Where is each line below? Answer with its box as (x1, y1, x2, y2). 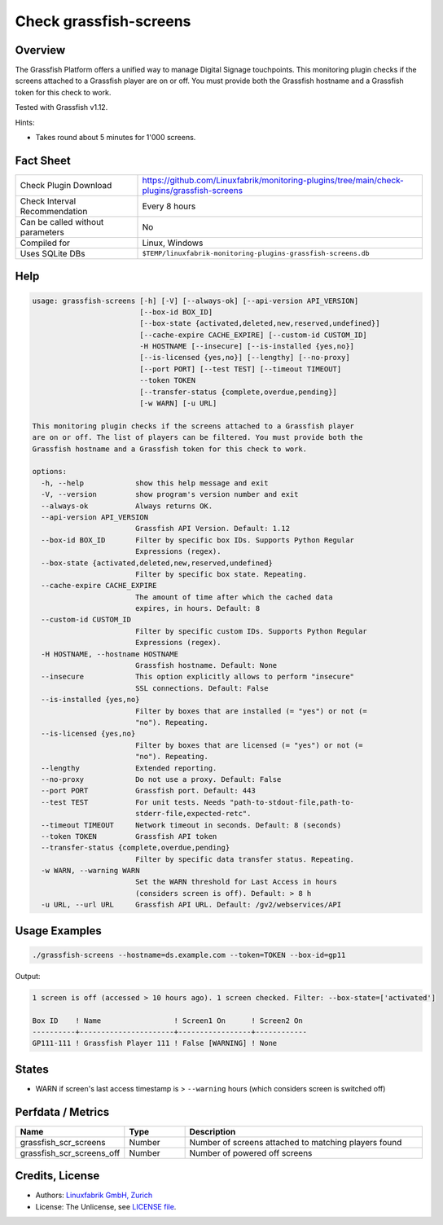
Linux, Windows (142, 237, 204, 248)
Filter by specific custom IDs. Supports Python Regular (134, 626, 368, 635)
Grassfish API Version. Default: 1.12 (134, 524, 291, 533)
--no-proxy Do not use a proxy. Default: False (41, 775, 282, 784)
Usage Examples (15, 924, 102, 937)
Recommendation (20, 205, 88, 217)
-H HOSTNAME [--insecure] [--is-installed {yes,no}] (139, 342, 354, 351)
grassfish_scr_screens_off (20, 1147, 121, 1158)
